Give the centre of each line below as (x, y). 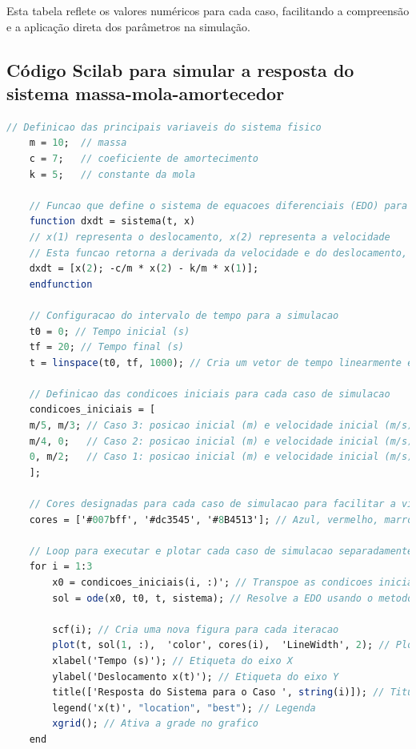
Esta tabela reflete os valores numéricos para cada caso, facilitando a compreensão (208, 10)
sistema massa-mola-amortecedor (146, 93)
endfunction (61, 284)
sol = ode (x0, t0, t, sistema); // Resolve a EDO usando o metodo (233, 598)
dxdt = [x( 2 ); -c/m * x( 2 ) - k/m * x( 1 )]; (144, 269)
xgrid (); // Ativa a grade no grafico (156, 724)
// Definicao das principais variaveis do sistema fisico (164, 127)
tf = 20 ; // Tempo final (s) (106, 347)
